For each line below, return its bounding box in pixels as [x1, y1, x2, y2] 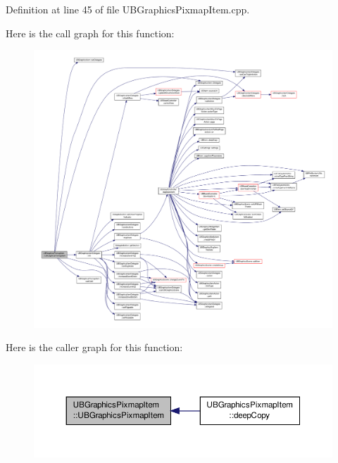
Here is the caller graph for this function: [6, 340, 183, 355]
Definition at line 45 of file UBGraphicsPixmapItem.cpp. [6, 2, 250, 16]
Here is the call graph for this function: [6, 25, 175, 40]
